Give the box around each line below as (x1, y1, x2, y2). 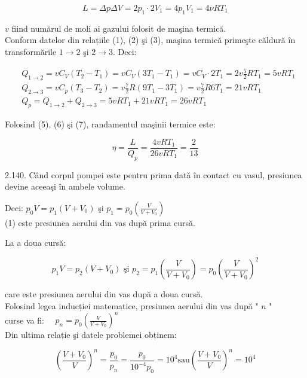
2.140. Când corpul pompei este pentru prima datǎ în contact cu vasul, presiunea (5, 168, 302, 181)
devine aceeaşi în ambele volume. (5, 180, 125, 193)
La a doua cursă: (5, 236, 66, 249)
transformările (5, 45, 57, 57)
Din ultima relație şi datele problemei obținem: (5, 328, 177, 341)
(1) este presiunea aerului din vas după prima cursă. (5, 216, 195, 228)
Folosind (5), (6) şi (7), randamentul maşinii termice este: (5, 118, 216, 130)
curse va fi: (5, 313, 44, 326)
